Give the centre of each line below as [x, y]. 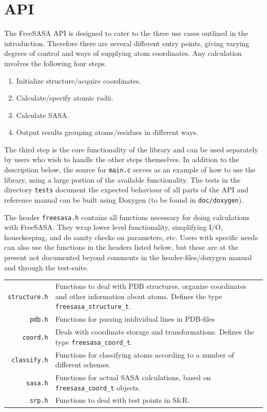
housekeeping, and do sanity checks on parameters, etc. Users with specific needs [131, 237]
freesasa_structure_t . [93, 306]
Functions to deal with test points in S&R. [122, 400]
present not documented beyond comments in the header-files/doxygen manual [128, 257]
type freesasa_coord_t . [94, 341]
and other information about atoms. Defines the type [139, 296]
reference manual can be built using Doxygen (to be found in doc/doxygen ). [124, 199]
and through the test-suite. [46, 267]
